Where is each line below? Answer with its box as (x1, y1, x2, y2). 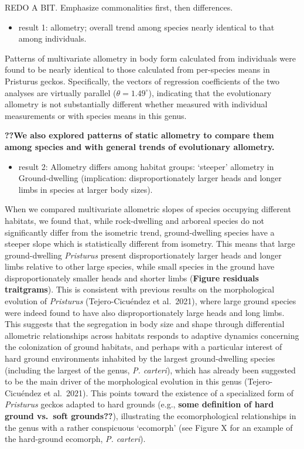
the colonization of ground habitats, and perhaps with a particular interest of (5, 341, 282, 353)
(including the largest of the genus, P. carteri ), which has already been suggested (5, 363, 296, 376)
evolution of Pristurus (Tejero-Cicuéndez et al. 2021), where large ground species (5, 295, 296, 307)
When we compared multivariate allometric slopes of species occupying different (5, 203, 291, 215)
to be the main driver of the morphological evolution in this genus (5, 375, 242, 387)
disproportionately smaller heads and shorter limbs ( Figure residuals (5, 271, 259, 284)
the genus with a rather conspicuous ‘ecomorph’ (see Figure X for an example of (5, 421, 293, 433)
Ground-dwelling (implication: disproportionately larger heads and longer (18, 172, 282, 184)
